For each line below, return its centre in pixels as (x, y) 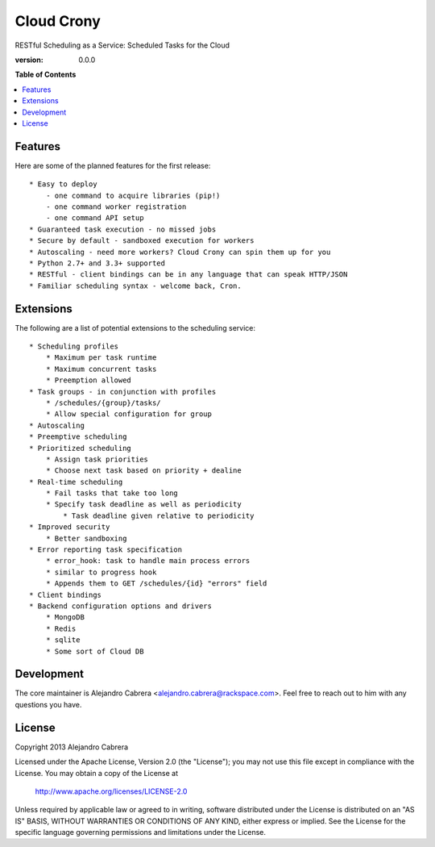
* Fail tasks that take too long (112, 493)
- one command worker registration (116, 207)
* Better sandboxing (86, 538)
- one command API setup (95, 218)
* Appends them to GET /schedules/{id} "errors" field (156, 584)
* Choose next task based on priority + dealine (143, 471)
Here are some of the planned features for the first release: (113, 165)
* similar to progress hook (101, 572)
